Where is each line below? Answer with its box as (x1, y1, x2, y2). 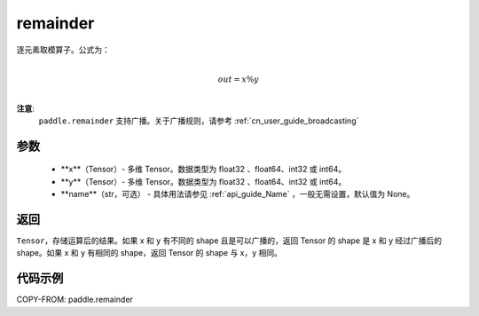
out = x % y (217, 74, 259, 84)
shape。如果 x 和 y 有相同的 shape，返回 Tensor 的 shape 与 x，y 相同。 (16, 248, 283, 258)
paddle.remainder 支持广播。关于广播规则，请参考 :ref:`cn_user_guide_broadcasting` (38, 115, 359, 126)
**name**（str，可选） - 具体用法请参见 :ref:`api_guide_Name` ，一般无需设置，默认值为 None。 (60, 189, 415, 200)
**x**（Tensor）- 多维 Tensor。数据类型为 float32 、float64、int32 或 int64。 (60, 164, 347, 175)
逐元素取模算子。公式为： (16, 44, 110, 55)
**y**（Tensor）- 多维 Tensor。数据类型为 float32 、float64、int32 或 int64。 (60, 176, 347, 186)
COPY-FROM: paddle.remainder (16, 294, 133, 305)
